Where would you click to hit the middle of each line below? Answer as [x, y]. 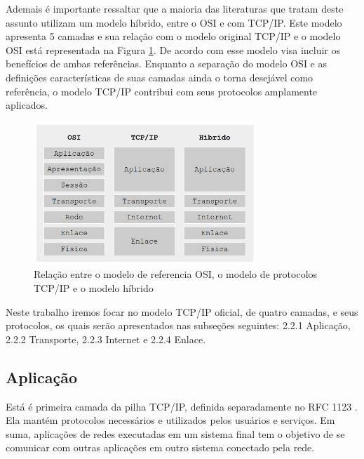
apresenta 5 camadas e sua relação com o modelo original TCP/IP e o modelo [173, 36]
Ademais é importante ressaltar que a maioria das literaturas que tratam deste [175, 8]
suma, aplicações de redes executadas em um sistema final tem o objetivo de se [175, 433]
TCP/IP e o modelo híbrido [94, 287]
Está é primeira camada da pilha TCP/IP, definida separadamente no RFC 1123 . [182, 406]
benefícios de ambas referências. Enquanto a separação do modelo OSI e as [166, 64]
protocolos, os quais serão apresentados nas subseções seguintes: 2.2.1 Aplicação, [178, 325]
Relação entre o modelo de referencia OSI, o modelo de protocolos [176, 274]
